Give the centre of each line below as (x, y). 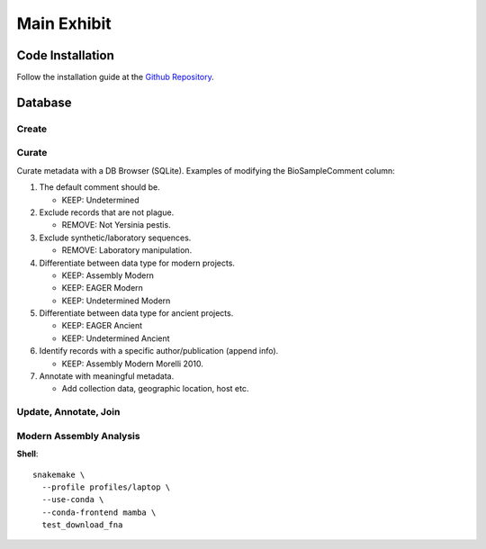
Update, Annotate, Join (68, 412)
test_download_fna (82, 525)
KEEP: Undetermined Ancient (116, 338)
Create (32, 129)
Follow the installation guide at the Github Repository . (116, 77)
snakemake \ (59, 474)
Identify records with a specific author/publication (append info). (159, 351)
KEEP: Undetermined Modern (116, 301)
